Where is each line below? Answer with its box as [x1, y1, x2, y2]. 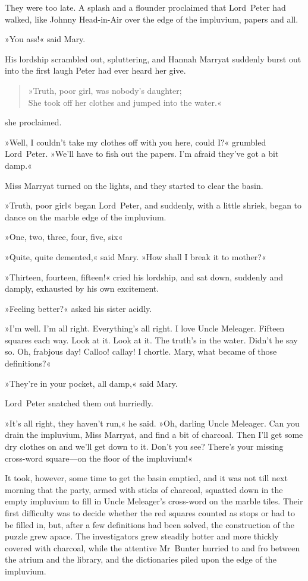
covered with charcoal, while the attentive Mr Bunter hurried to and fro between [5, 541, 300, 554]
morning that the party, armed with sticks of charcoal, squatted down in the [5, 483, 283, 495]
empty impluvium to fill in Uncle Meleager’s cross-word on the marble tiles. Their [5, 495, 303, 507]
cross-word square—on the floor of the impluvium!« [5, 451, 193, 464]
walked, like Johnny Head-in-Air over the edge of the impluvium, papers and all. [5, 12, 298, 25]
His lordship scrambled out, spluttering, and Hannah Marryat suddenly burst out [5, 52, 301, 65]
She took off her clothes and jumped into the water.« [28, 96, 222, 108]
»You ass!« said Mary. [5, 33, 86, 45]
